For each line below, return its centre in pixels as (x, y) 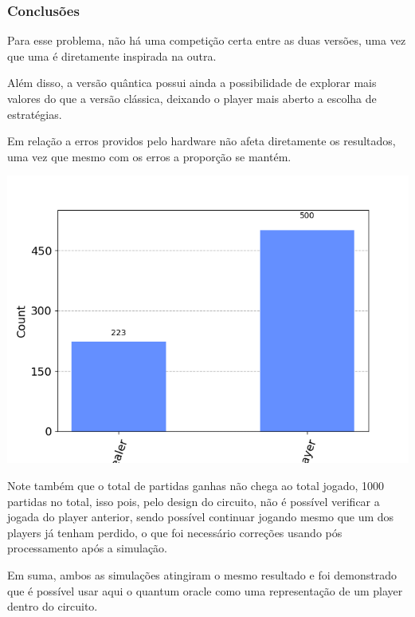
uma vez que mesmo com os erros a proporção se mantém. (149, 156)
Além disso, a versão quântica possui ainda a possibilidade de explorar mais (192, 83)
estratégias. (35, 114)
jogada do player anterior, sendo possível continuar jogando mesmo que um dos (201, 517)
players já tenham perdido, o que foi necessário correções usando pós (175, 532)
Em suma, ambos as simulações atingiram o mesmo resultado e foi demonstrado (202, 574)
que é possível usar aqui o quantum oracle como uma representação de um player (205, 590)
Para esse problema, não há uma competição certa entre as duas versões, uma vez (207, 40)
